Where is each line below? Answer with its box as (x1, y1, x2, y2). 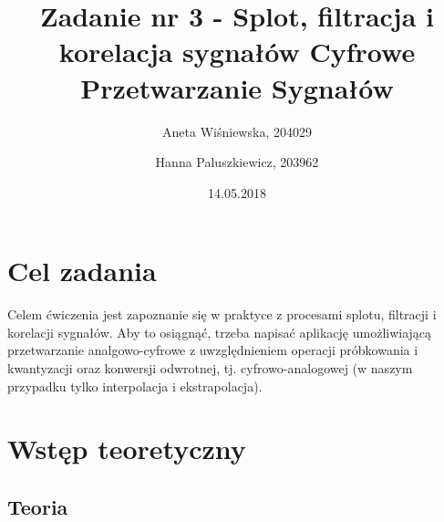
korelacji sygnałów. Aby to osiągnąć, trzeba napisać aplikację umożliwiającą (7, 322, 432, 341)
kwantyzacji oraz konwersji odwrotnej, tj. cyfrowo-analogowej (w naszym (7, 359, 413, 377)
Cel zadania (7, 252, 157, 289)
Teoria (7, 492, 68, 520)
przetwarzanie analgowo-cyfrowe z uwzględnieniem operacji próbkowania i (7, 340, 418, 360)
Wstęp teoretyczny (7, 430, 246, 467)
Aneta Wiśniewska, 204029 (162, 121, 312, 141)
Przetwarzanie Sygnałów (80, 68, 394, 106)
